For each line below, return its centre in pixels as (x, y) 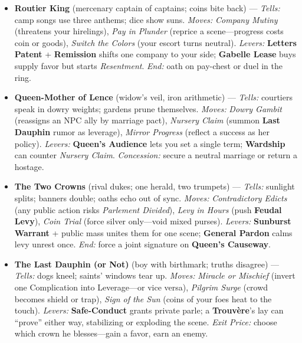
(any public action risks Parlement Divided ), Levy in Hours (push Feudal (148, 209)
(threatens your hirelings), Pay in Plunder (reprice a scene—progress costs (149, 31)
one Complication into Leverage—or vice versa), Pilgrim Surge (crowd (141, 287)
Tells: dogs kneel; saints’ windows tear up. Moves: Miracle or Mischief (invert (155, 275)
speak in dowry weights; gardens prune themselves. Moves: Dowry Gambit (148, 108)
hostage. (29, 166)
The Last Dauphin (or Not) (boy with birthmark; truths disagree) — (147, 264)
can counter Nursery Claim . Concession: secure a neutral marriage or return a (156, 155)
